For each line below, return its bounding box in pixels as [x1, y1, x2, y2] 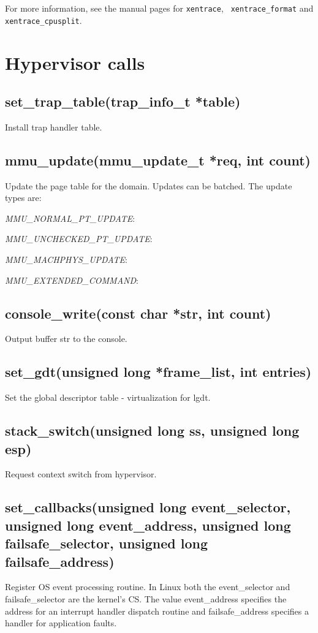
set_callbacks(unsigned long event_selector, [5, 498, 291, 517]
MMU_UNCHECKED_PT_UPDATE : [5, 232, 153, 245]
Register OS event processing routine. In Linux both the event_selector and [5, 580, 290, 593]
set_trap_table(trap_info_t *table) [5, 92, 241, 111]
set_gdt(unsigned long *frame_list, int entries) [5, 362, 312, 381]
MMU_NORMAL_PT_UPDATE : [5, 211, 135, 224]
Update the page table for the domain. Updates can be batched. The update [5, 179, 292, 192]
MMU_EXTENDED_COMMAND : [5, 273, 138, 286]
